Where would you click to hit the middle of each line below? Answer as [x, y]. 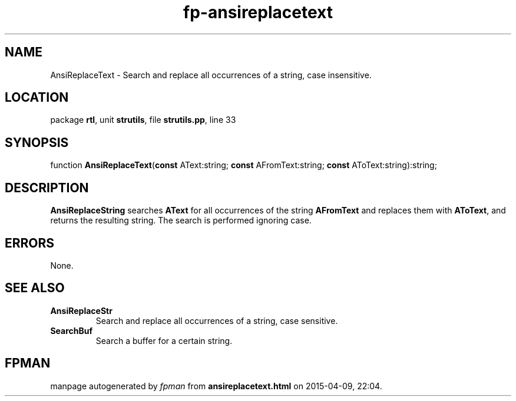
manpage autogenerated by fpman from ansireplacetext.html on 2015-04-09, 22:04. [216, 386]
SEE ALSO [35, 288]
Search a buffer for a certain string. [164, 340]
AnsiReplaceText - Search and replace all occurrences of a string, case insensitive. [211, 75]
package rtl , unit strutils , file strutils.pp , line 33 [143, 120]
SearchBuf [72, 330]
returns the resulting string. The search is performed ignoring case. [181, 220]
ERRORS [30, 243]
